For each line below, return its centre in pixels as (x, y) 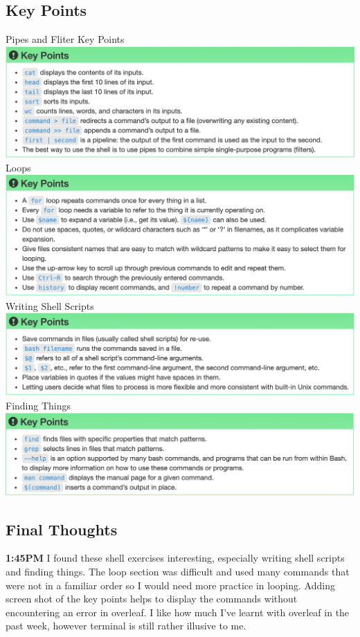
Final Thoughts (62, 529)
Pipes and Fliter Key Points (65, 39)
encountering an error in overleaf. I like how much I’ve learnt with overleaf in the (178, 612)
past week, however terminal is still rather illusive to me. (126, 626)
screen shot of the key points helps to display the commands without (152, 599)
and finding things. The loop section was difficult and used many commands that (178, 572)
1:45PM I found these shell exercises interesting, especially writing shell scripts (175, 558)
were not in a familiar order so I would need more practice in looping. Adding (170, 585)
